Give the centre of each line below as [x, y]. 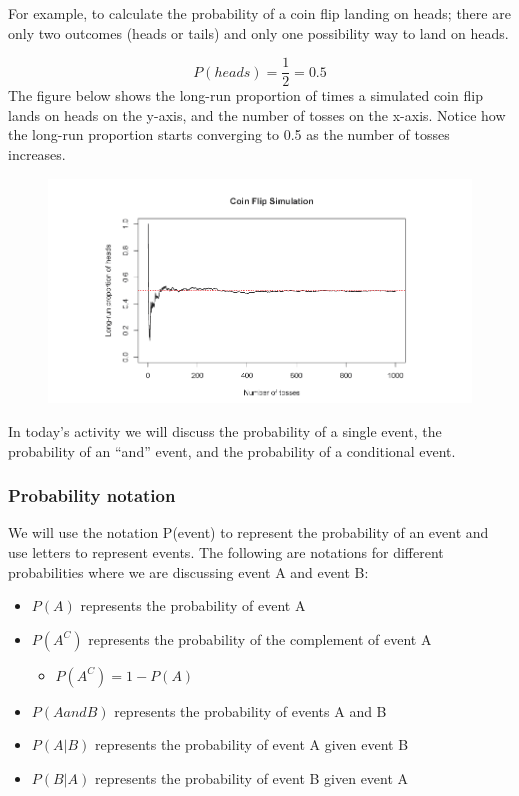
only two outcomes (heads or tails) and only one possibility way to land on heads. [258, 32]
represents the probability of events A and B [250, 710]
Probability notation [92, 495]
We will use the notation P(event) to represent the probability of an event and [248, 532]
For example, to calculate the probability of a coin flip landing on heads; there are [259, 13]
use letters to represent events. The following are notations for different [226, 552]
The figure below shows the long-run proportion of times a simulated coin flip [245, 95]
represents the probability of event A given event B [251, 744]
